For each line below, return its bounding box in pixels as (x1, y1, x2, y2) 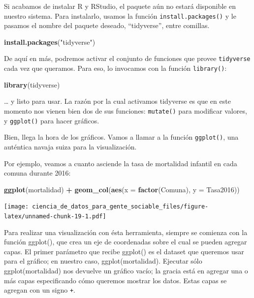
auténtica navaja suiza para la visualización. (4, 141, 137, 151)
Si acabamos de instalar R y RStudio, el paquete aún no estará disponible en (4, 1, 236, 11)
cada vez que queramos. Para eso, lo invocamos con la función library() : (4, 63, 227, 73)
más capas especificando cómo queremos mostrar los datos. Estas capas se (4, 275, 227, 285)
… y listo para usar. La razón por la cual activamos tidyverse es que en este (4, 96, 231, 106)
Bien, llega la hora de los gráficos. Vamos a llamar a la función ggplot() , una (4, 132, 239, 142)
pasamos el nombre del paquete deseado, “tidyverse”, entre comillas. (4, 20, 210, 30)
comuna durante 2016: (4, 168, 71, 178)
